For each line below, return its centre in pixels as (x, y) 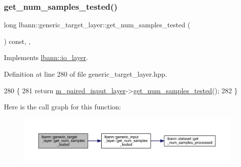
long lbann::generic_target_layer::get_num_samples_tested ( (97, 25)
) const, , (17, 41)
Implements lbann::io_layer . (46, 57)
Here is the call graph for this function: (63, 107)
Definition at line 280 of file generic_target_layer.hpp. (86, 74)
